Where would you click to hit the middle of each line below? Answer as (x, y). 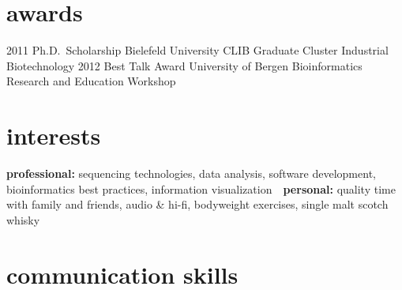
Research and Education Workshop (91, 81)
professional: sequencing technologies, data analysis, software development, (191, 173)
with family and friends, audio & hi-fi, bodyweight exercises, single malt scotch (197, 204)
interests (54, 136)
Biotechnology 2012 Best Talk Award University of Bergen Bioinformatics (184, 65)
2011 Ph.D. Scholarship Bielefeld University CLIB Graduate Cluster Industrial (197, 50)
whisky (23, 219)
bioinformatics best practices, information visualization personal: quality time (201, 188)
